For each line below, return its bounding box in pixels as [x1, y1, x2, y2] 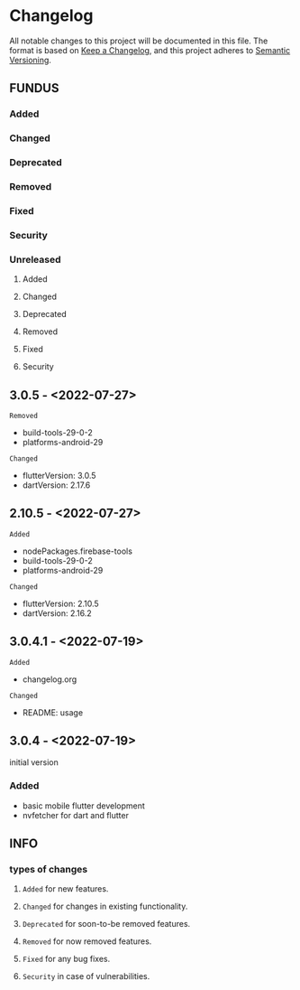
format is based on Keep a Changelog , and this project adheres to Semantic [9, 44, 291, 55]
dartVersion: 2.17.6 [22, 480, 91, 490]
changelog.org [22, 674, 77, 685]
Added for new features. [22, 883, 109, 894]
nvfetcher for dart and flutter [22, 809, 129, 820]
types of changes [9, 864, 88, 876]
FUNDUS [9, 80, 59, 96]
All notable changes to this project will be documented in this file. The [9, 35, 268, 46]
